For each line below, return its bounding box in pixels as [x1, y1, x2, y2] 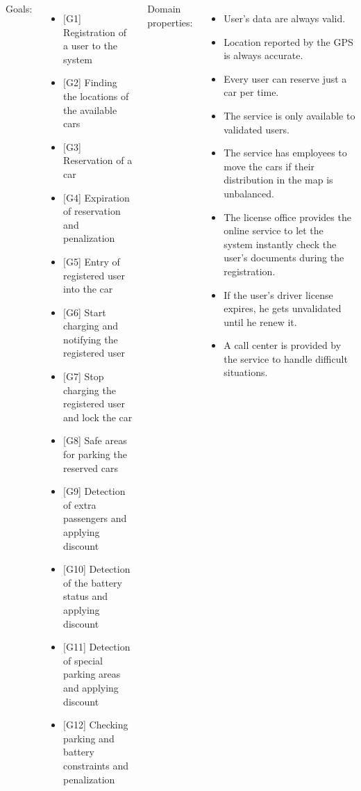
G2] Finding [66, 75, 117, 90]
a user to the [63, 38, 117, 53]
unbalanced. [224, 186, 274, 200]
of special [63, 653, 103, 667]
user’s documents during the [224, 250, 344, 265]
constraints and [63, 758, 129, 772]
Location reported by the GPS [224, 34, 353, 49]
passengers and [63, 511, 127, 525]
